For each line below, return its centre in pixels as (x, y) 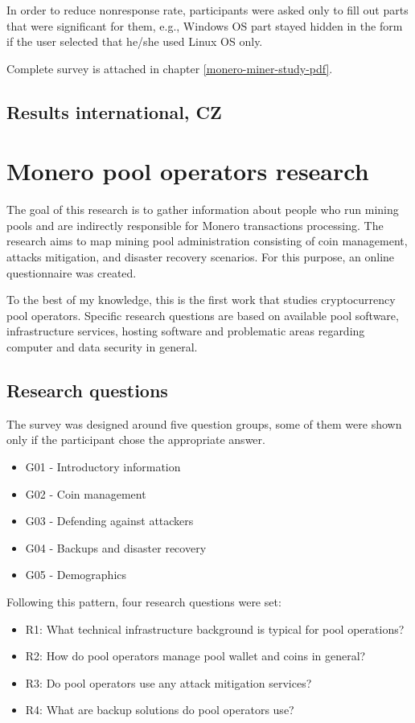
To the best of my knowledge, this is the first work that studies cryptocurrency (201, 300)
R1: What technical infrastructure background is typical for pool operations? (215, 629)
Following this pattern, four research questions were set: (144, 601)
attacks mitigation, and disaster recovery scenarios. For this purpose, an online (201, 257)
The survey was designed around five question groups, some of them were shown (204, 423)
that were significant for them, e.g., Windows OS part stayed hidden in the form (205, 25)
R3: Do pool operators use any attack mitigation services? (168, 682)
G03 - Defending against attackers (109, 521)
